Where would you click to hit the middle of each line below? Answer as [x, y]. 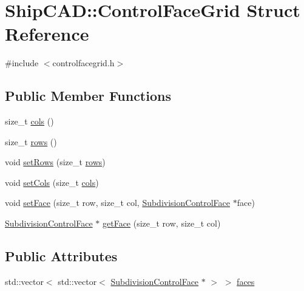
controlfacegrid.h [83, 63]
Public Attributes [61, 256]
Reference [47, 34]
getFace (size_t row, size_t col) [161, 223]
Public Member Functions [88, 96]
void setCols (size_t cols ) [52, 182]
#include [22, 63]
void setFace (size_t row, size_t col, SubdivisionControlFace [118, 203]
